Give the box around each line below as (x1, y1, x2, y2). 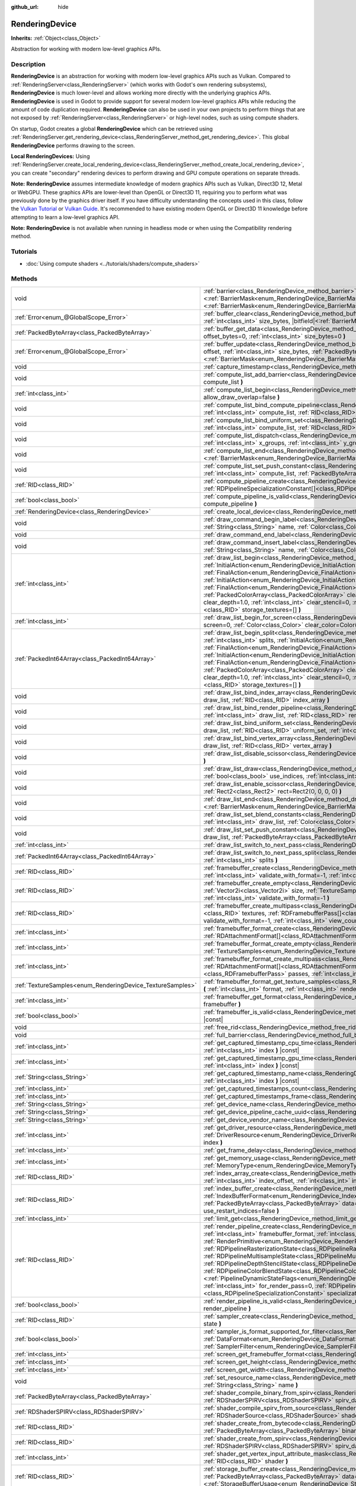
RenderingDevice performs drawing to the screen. (11, 141, 135, 149)
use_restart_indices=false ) (203, 1207, 279, 1215)
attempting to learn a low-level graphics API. (11, 213, 120, 221)
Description (11, 60, 46, 68)
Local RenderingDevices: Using (11, 152, 90, 160)
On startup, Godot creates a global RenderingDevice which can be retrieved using (11, 125, 213, 132)
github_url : (11, 4, 39, 10)
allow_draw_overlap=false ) (203, 393, 280, 401)
